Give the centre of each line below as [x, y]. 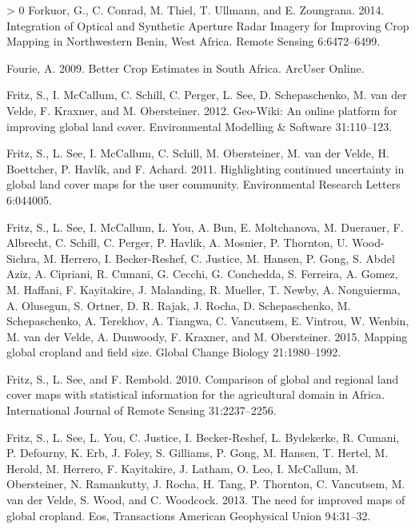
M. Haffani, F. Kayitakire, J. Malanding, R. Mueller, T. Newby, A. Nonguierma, [204, 289]
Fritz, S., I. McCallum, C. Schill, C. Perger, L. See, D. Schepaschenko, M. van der [207, 95]
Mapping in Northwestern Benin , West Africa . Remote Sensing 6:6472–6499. [194, 41]
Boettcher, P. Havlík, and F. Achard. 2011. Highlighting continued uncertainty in [206, 168]
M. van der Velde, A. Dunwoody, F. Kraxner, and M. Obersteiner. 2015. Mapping [207, 336]
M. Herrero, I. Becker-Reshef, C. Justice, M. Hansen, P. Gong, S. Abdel [219, 258]
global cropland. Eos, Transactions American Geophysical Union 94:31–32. [189, 515]
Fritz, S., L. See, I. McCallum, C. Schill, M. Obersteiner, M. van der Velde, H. [198, 153]
